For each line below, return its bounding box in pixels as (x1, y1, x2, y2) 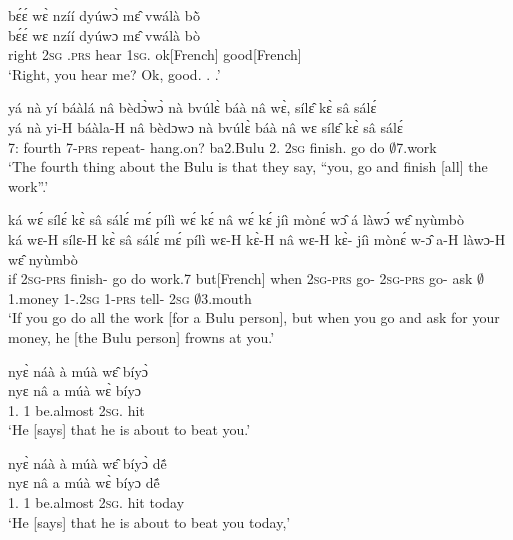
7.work (396, 136, 437, 157)
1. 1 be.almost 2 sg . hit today (8, 492, 185, 513)
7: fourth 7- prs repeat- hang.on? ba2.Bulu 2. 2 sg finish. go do (8, 136, 385, 157)
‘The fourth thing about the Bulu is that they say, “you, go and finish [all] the (8, 156, 488, 177)
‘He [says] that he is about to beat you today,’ (8, 511, 291, 532)
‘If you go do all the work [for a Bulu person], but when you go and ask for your (8, 307, 500, 328)
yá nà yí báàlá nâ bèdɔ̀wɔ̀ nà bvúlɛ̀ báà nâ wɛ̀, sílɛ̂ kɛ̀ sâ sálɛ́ (8, 97, 377, 118)
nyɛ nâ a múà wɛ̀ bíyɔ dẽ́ (8, 472, 160, 493)
